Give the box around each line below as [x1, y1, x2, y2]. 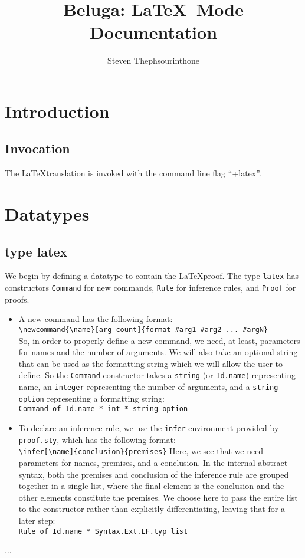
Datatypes [5, 202, 90, 226]
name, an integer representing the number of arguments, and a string [18, 380, 278, 393]
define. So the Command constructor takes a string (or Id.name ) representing [18, 369, 296, 381]
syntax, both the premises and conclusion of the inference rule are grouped [18, 468, 289, 480]
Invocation [5, 139, 70, 157]
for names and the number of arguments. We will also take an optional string [18, 346, 298, 358]
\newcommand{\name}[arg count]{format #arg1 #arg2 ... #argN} [18, 325, 268, 334]
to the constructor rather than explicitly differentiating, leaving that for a [18, 503, 285, 515]
